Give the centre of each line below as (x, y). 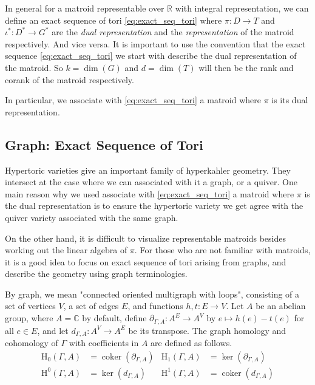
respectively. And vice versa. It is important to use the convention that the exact (155, 43)
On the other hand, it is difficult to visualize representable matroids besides (146, 238)
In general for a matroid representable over (85, 8)
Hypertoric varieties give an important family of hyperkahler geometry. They (148, 170)
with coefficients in (104, 342)
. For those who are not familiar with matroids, (222, 250)
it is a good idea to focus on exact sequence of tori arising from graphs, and (146, 261)
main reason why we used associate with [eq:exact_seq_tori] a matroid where (150, 193)
